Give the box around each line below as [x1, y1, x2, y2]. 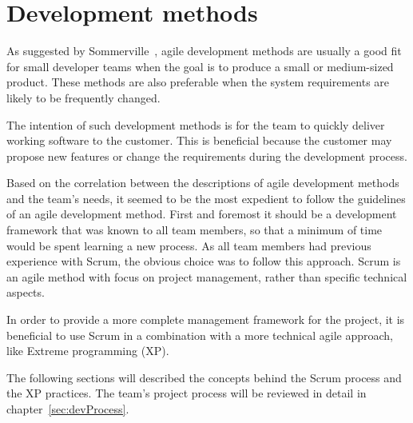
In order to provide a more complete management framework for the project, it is [6, 311, 405, 328]
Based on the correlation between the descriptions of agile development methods [6, 174, 399, 191]
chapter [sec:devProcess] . [6, 401, 129, 417]
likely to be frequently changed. [6, 89, 161, 106]
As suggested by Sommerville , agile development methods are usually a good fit [6, 42, 402, 59]
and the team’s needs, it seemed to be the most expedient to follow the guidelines [6, 190, 406, 206]
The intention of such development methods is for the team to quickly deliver [6, 116, 385, 133]
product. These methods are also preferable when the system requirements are [6, 74, 390, 90]
